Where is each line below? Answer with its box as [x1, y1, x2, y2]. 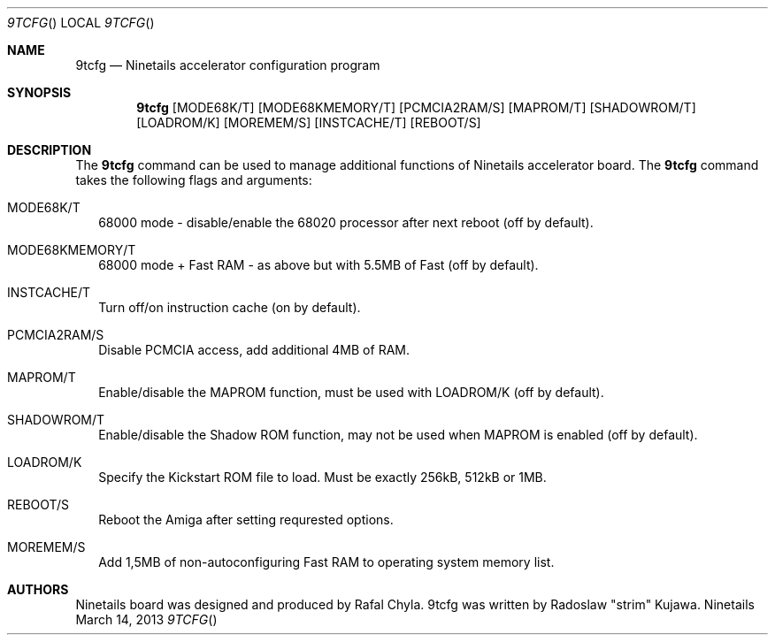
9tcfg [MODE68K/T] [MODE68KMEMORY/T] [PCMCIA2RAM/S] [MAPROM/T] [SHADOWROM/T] [136, 100, 696, 115]
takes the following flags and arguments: [75, 172, 312, 187]
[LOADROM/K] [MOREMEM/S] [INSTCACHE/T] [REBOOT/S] [136, 115, 481, 130]
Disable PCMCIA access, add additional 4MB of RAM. [98, 342, 410, 357]
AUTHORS [7, 582, 69, 597]
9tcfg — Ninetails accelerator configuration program [75, 57, 380, 73]
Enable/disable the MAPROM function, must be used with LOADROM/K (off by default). [98, 385, 604, 400]
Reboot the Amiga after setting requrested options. [98, 512, 394, 527]
